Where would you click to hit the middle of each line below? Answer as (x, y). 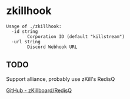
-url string (26, 42)
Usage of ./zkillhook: (34, 26)
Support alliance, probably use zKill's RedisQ (61, 79)
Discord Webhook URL (52, 47)
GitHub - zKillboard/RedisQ (39, 90)
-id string (25, 31)
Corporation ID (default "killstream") (76, 36)
